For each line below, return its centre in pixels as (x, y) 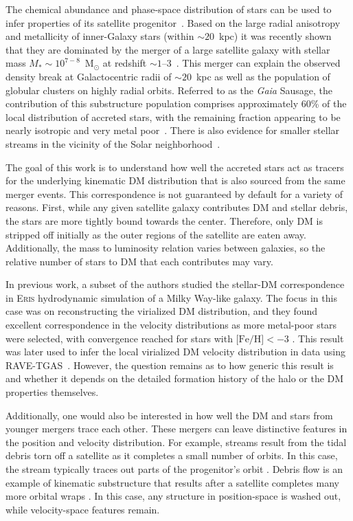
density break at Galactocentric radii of (89, 76)
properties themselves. (52, 392)
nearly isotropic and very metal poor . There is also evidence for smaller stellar (173, 130)
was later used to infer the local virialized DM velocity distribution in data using (175, 352)
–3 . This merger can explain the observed (251, 63)
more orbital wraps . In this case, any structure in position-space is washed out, (173, 496)
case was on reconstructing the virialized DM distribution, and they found (162, 311)
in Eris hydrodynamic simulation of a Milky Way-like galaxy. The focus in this (171, 297)
